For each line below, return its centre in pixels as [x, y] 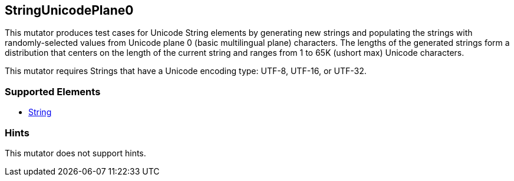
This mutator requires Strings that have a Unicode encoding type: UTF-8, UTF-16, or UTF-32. [186, 71]
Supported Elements [53, 91]
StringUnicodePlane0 [69, 10]
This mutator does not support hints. [75, 153]
